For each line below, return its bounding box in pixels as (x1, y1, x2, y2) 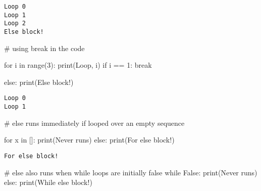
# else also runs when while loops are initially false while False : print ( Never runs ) (4, 167, 257, 177)
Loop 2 (4, 20, 26, 27)
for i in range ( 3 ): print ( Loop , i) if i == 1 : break (4, 60, 152, 70)
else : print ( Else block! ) (4, 76, 74, 87)
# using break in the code (4, 42, 85, 53)
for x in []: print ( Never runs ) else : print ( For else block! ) (4, 134, 175, 145)
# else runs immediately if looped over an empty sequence (4, 117, 185, 128)
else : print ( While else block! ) (4, 177, 92, 187)
